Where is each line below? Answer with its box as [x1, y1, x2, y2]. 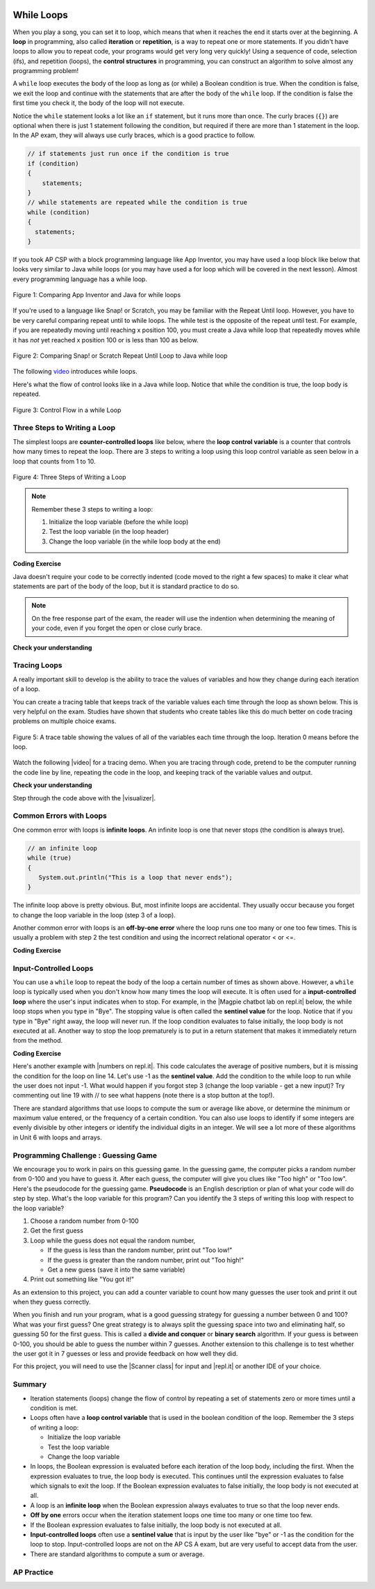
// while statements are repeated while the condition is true [27, 198, 248, 207]
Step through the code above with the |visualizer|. [12, 793, 156, 802]
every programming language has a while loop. [12, 275, 147, 283]
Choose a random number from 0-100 [30, 1217, 139, 1225]
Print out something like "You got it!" [30, 1275, 135, 1283]
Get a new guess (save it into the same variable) [47, 1265, 185, 1274]
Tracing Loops [12, 661, 62, 670]
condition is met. [30, 1403, 78, 1412]
